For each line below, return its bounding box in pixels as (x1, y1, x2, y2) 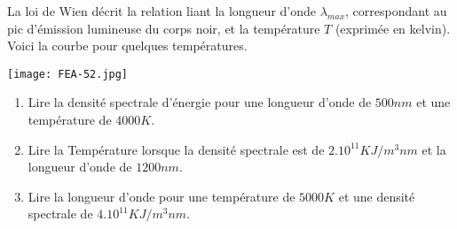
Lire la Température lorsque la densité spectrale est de (28, 140, 325, 158)
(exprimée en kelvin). (335, 19, 451, 37)
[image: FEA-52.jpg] (7, 67, 129, 80)
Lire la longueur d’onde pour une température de (28, 187, 295, 205)
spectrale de (28, 204, 93, 223)
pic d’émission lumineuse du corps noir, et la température (7, 19, 320, 37)
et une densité (338, 187, 415, 205)
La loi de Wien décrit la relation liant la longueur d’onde (7, 2, 317, 19)
